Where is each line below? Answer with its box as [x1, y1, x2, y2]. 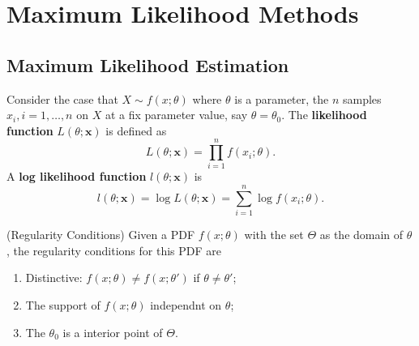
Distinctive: [25, 269, 83, 286]
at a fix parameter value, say [105, 106, 248, 123]
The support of [25, 296, 100, 313]
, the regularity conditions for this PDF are [6, 241, 221, 258]
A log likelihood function [6, 168, 147, 185]
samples [343, 90, 382, 107]
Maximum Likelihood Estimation [6, 52, 289, 77]
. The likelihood [281, 106, 367, 123]
